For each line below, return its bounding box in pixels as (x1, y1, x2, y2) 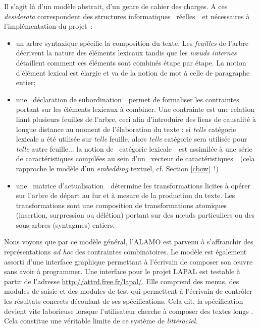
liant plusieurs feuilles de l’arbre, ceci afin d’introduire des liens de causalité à (16, 113, 256, 124)
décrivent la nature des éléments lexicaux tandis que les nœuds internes (16, 47, 237, 58)
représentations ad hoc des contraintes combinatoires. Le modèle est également (4, 246, 247, 257)
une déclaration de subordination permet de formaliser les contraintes (16, 94, 239, 104)
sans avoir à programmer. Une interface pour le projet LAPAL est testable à (4, 266, 240, 277)
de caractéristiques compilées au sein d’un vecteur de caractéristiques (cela (16, 153, 255, 164)
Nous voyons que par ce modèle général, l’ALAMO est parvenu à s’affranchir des (4, 236, 253, 247)
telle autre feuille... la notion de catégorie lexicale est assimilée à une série (16, 143, 252, 154)
